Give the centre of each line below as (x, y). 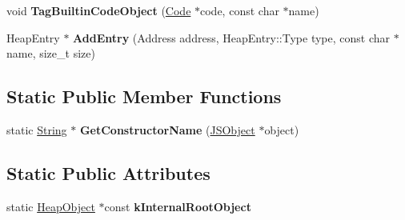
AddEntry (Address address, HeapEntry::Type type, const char (232, 37)
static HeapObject (51, 206)
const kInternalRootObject (178, 206)
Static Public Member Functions (144, 96)
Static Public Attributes (108, 172)
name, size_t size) (51, 53)
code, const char (240, 10)
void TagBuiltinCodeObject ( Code (99, 10)
